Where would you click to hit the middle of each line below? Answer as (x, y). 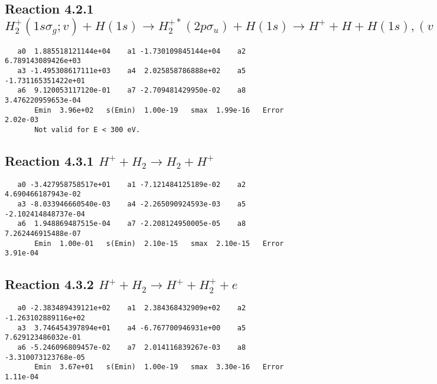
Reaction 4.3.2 (49, 284)
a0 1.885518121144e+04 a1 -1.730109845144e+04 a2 (132, 51)
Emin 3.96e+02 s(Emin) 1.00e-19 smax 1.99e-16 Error (159, 110)
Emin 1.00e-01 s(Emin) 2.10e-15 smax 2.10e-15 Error (159, 243)
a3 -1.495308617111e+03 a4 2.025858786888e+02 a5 (132, 70)
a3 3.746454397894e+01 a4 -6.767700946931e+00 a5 (132, 328)
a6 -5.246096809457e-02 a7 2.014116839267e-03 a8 (132, 347)
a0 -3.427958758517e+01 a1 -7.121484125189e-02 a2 (132, 184)
